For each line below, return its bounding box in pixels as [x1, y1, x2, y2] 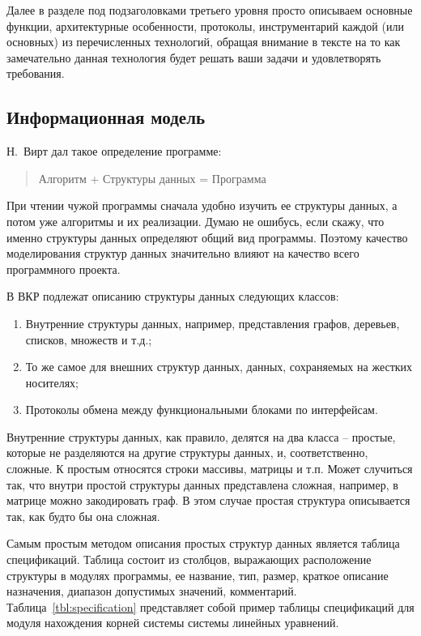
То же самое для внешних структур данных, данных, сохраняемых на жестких [25, 358, 413, 375]
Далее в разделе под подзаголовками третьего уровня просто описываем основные [6, 2, 413, 18]
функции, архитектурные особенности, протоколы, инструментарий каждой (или [6, 17, 404, 34]
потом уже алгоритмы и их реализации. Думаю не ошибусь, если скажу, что [6, 212, 385, 229]
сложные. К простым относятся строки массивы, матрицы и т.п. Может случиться [6, 460, 413, 477]
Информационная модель [6, 105, 206, 130]
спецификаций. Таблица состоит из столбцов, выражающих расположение [6, 551, 372, 568]
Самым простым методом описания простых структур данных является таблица [6, 535, 400, 552]
